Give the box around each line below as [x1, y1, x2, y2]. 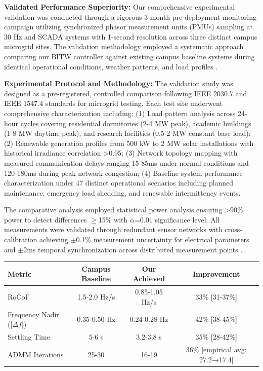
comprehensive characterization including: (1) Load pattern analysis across [4, 107, 236, 118]
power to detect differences [4, 214, 87, 225]
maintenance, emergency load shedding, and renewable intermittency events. [4, 187, 241, 198]
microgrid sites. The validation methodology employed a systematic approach [4, 41, 244, 52]
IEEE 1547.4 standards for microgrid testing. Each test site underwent [4, 98, 223, 108]
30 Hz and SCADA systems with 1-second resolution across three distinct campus [4, 31, 257, 42]
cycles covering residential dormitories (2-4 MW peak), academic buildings [20, 118, 251, 128]
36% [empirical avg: [186, 344, 247, 354]
